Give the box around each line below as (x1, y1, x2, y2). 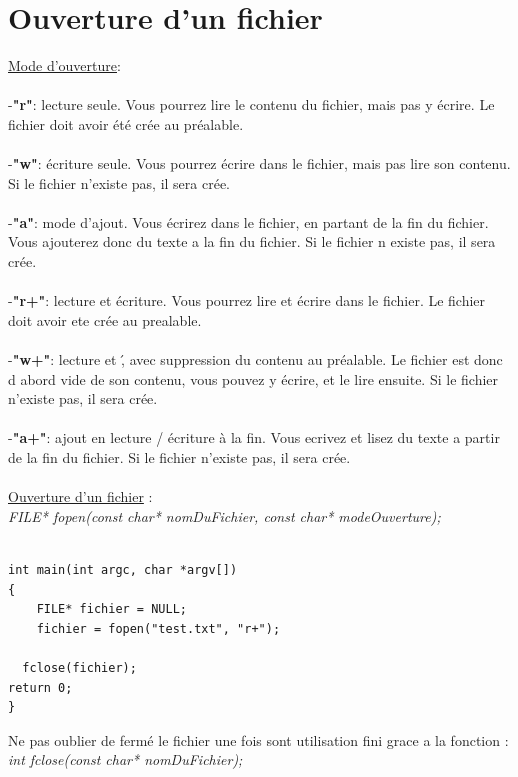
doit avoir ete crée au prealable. (8, 309, 202, 330)
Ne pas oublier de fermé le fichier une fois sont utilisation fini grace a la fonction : (8, 729, 509, 750)
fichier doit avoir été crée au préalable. (8, 113, 244, 134)
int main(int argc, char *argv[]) (8, 562, 238, 577)
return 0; (8, 680, 73, 695)
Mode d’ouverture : (8, 55, 121, 76)
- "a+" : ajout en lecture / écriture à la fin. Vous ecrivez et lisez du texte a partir (8, 427, 500, 448)
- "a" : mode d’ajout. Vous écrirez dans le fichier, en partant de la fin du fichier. (8, 211, 489, 232)
